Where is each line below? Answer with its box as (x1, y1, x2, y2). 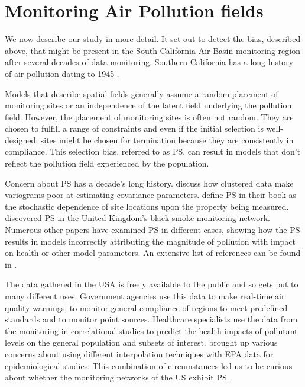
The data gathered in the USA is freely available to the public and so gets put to (5, 278, 298, 290)
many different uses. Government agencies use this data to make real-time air (5, 290, 285, 302)
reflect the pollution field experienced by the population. (5, 157, 209, 169)
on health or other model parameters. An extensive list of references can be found (5, 247, 301, 259)
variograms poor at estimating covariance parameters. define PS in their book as (5, 188, 297, 201)
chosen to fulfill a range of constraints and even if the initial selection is (5, 122, 264, 135)
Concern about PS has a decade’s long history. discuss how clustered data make (5, 177, 294, 189)
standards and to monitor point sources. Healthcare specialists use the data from (5, 313, 298, 325)
